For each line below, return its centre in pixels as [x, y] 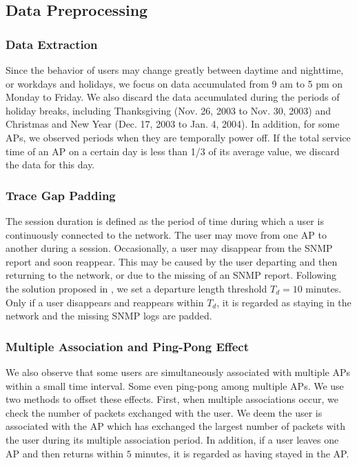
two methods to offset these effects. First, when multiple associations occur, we [172, 399]
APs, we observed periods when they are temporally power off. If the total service [178, 137]
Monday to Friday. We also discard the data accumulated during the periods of [173, 97]
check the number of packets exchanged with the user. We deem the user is [164, 412]
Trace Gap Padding [61, 195]
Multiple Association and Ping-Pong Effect [127, 346]
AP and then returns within [65, 453]
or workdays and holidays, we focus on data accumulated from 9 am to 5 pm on [174, 83]
